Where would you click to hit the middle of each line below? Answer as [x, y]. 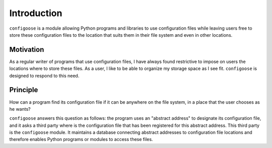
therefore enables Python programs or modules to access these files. [81, 139]
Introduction [36, 13]
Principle [24, 90]
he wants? [20, 109]
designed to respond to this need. [44, 76]
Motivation [27, 50]
